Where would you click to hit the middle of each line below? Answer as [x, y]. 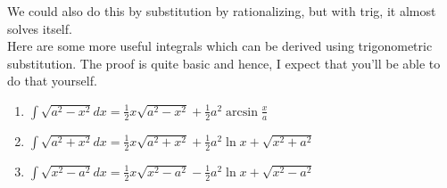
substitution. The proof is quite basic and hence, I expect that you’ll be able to [224, 63]
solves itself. [40, 28]
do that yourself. [52, 81]
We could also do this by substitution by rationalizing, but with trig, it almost [222, 11]
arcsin [242, 112]
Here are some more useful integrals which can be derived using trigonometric [220, 46]
